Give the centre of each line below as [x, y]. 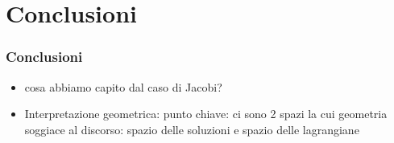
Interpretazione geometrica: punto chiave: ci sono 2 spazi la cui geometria [206, 114]
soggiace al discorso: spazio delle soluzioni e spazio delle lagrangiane [192, 129]
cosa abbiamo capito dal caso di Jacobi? [123, 86]
